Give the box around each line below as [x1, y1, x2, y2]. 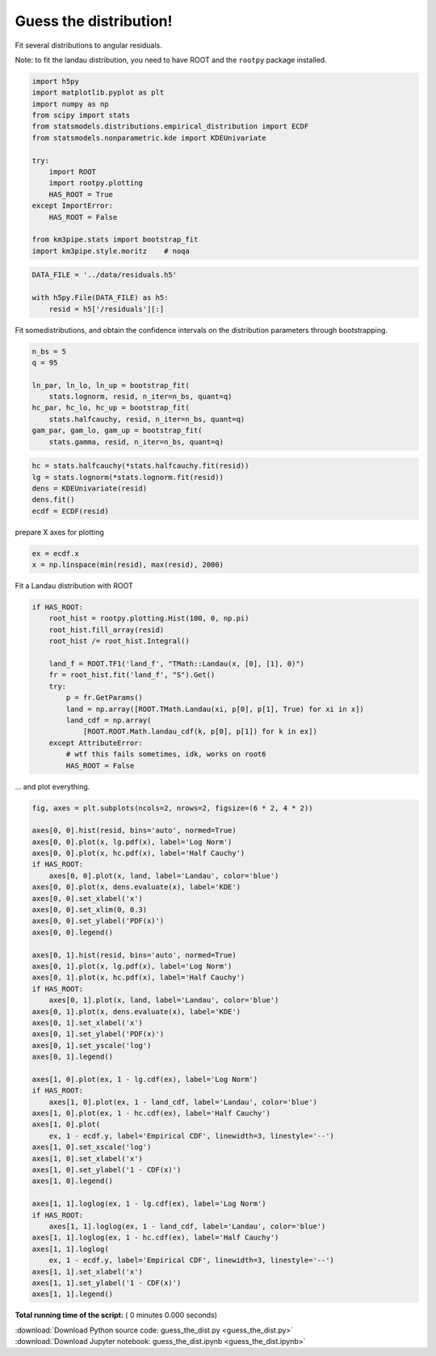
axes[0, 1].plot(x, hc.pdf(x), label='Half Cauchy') [31, 973, 245, 982]
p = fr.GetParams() [65, 693, 143, 702]
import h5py [31, 77, 80, 86]
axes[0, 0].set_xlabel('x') [31, 894, 143, 903]
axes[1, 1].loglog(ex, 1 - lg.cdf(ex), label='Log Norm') [31, 1199, 266, 1208]
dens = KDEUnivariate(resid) [31, 483, 148, 493]
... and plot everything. [15, 781, 90, 791]
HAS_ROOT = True [48, 190, 113, 199]
